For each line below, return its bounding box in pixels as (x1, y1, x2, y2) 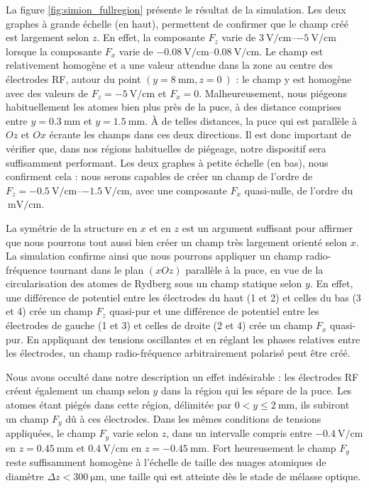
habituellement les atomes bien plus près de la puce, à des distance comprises (6, 99, 342, 114)
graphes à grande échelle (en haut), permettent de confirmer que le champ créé (6, 16, 348, 30)
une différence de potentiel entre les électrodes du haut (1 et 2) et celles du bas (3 (6, 289, 361, 304)
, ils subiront (294, 397, 350, 412)
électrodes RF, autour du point (6, 71, 141, 86)
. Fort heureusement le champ (206, 440, 336, 455)
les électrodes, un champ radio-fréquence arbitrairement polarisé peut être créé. (6, 345, 351, 360)
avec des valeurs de (6, 85, 89, 100)
